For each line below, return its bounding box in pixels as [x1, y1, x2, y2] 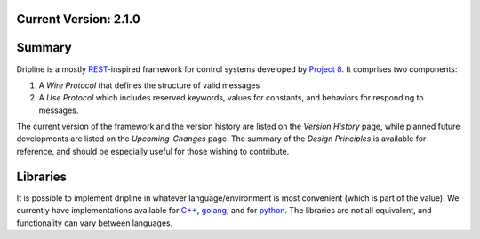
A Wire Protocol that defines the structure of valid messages [38, 80, 260, 91]
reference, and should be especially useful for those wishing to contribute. [16, 146, 290, 156]
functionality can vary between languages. [16, 218, 173, 228]
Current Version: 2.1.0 [16, 12, 141, 27]
